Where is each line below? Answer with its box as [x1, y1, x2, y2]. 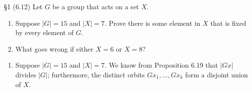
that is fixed [210, 18, 246, 28]
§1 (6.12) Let [4, 1, 43, 11]
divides [15, 69, 36, 79]
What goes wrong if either [15, 43, 93, 54]
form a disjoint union [185, 69, 248, 79]
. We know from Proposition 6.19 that [105, 60, 218, 70]
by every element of [15, 27, 74, 37]
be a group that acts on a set [52, 1, 139, 11]
